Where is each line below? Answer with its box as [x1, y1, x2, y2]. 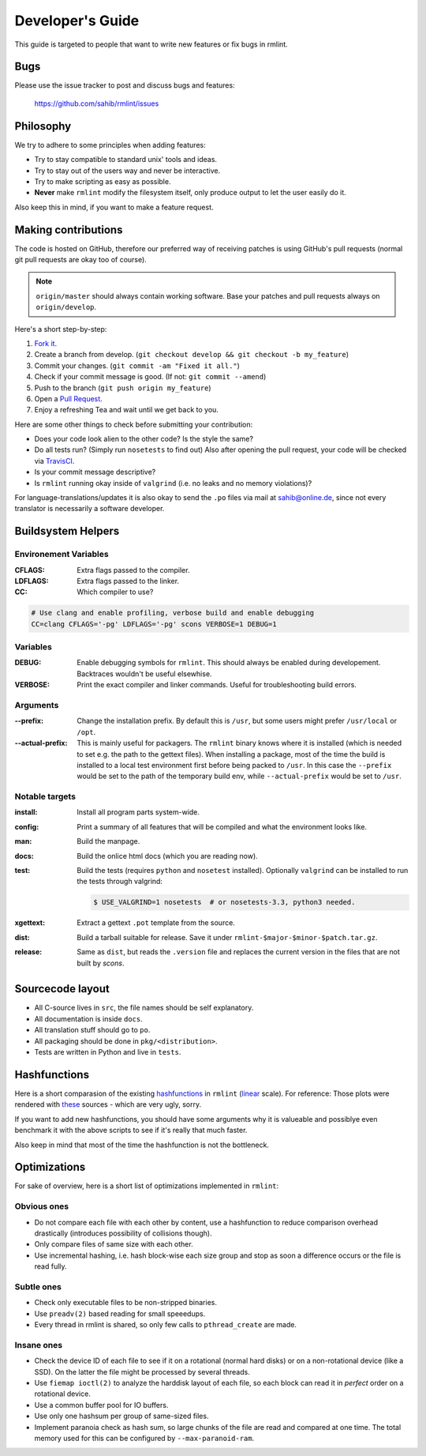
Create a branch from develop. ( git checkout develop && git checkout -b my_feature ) [34, 350, 349, 359]
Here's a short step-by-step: [14, 324, 107, 333]
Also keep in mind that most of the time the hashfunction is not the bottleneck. [14, 1140, 270, 1149]
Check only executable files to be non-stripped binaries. [34, 1298, 217, 1307]
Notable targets [14, 791, 77, 802]
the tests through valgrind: [77, 877, 163, 886]
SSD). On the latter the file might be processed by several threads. [34, 1367, 250, 1376]
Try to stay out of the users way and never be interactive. [34, 166, 221, 175]
